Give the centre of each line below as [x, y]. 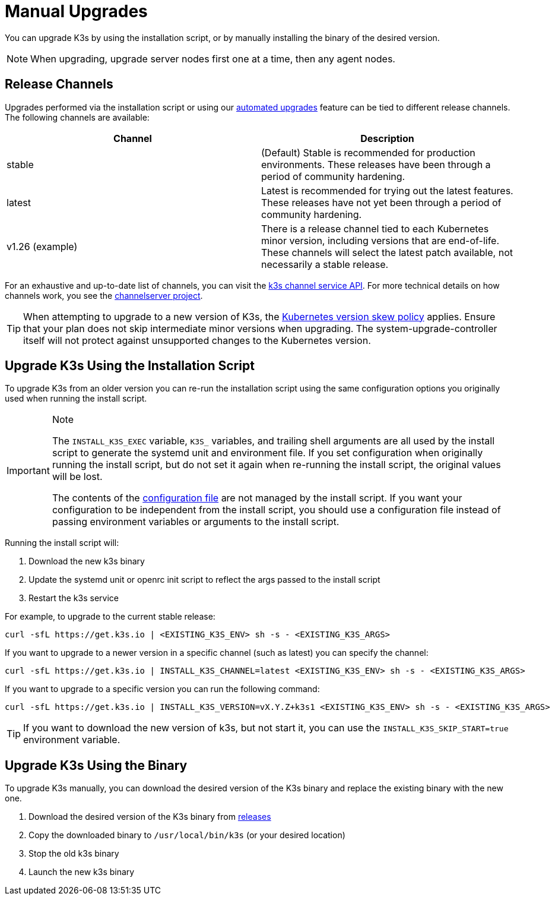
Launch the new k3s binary [82, 872]
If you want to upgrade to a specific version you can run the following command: [162, 689]
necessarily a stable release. [325, 264]
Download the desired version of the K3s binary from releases [150, 817]
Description [387, 138]
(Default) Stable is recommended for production [368, 152]
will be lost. [77, 477]
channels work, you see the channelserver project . [104, 295]
